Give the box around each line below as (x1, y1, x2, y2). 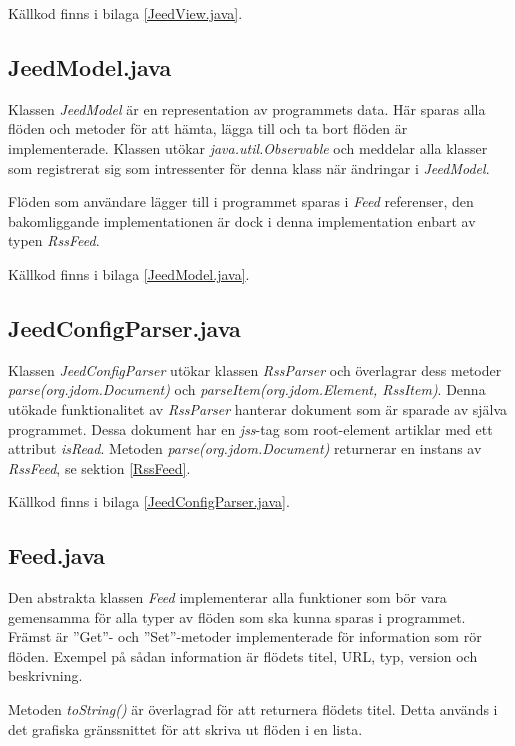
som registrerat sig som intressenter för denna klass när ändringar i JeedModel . (8, 157, 490, 178)
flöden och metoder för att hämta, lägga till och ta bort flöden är (8, 118, 408, 139)
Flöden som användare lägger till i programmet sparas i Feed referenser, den (8, 191, 474, 212)
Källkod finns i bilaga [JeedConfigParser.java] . (8, 491, 290, 512)
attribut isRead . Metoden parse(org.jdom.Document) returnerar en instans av (8, 438, 482, 459)
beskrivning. (8, 665, 83, 686)
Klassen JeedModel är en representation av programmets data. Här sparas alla (8, 98, 486, 119)
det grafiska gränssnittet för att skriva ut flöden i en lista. (8, 718, 363, 739)
